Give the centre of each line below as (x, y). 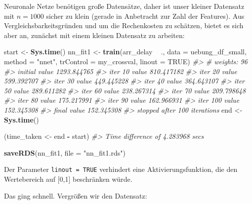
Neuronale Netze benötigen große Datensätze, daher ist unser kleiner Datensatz (124, 6)
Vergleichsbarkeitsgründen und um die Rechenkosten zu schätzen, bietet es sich (124, 25)
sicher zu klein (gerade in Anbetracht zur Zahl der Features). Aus (145, 16)
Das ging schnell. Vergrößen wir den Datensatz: (76, 195)
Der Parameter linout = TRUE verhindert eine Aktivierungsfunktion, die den (121, 169)
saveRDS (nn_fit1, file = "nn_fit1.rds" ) (65, 152)
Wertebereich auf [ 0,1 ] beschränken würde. (68, 179)
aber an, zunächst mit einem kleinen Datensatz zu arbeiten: (94, 35)
